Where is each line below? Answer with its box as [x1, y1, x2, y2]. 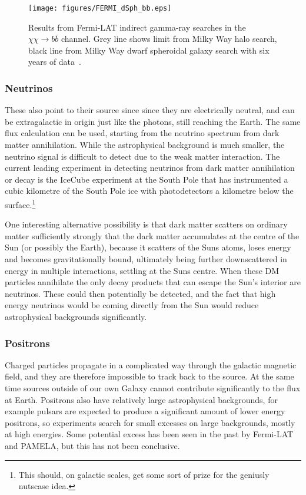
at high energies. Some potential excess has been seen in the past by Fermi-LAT [5, 428, 294, 440]
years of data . [28, 55, 81, 68]
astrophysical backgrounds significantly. [5, 311, 147, 322]
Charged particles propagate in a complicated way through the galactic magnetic [5, 358, 297, 371]
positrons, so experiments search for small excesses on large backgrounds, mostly [5, 416, 295, 428]
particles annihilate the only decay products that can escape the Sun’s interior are [5, 276, 301, 288]
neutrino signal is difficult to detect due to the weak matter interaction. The [5, 150, 280, 162]
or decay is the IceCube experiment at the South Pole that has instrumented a [5, 173, 288, 185]
